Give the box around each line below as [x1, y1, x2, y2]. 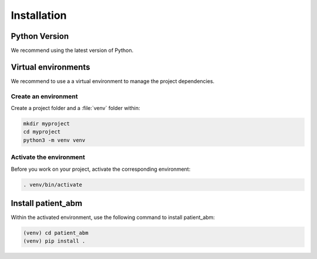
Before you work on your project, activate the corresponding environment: [11, 165, 191, 172]
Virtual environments [11, 62, 90, 72]
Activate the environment [11, 153, 85, 161]
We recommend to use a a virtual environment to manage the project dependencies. [11, 77, 215, 85]
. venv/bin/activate [23, 181, 82, 188]
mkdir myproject [23, 121, 70, 127]
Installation [11, 9, 67, 22]
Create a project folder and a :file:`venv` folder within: [11, 105, 140, 112]
